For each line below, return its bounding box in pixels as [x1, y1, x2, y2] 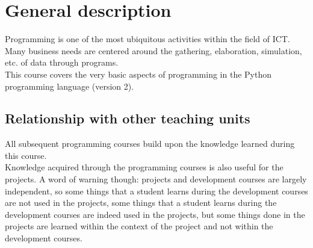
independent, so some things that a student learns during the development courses [5, 184, 308, 197]
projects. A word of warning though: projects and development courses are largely [5, 173, 307, 185]
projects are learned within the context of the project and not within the [5, 220, 273, 232]
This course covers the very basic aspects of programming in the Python [5, 67, 271, 80]
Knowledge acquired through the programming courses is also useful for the [5, 161, 284, 173]
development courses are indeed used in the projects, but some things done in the [5, 208, 305, 220]
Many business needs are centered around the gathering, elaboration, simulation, [5, 44, 302, 57]
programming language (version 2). [5, 79, 134, 92]
